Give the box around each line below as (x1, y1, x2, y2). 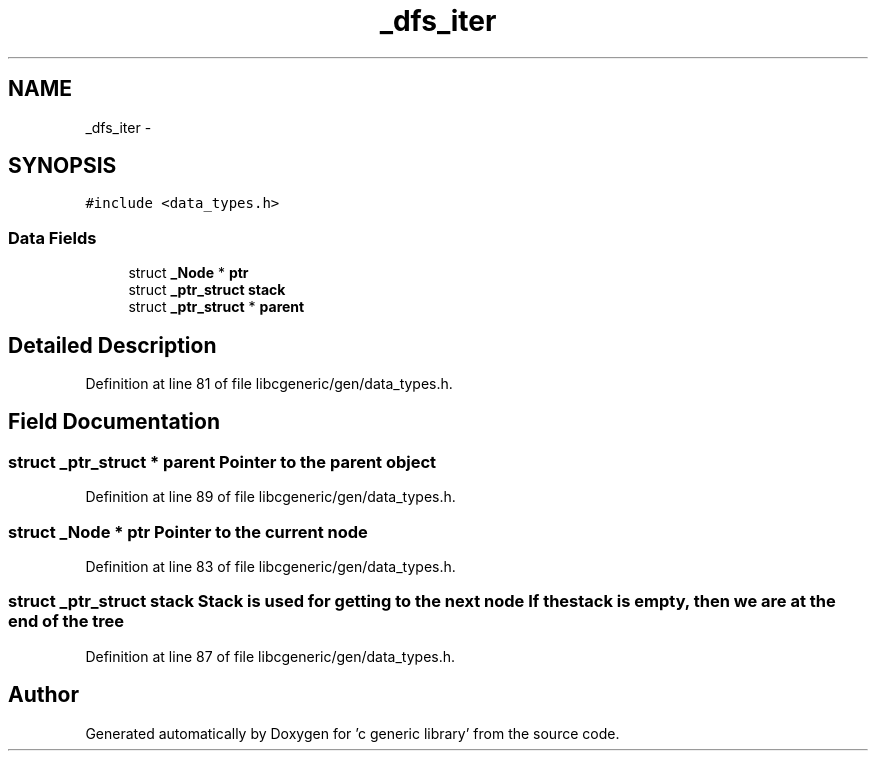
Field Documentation (8, 409, 220, 435)
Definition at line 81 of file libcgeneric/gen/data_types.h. (85, 375, 453, 393)
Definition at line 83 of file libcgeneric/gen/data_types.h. (85, 558, 456, 575)
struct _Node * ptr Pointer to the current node (8, 521, 368, 542)
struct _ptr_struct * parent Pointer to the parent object (8, 451, 437, 472)
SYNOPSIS (8, 153, 117, 179)
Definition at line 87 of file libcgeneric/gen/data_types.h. (85, 647, 456, 665)
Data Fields (8, 227, 97, 248)
